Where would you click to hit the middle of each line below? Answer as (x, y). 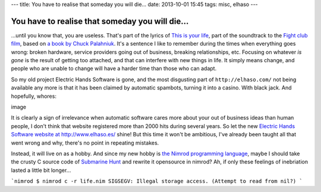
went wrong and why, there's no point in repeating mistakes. (85, 143)
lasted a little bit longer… (41, 170)
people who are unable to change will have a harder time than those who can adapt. (114, 69)
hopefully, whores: (34, 96)
